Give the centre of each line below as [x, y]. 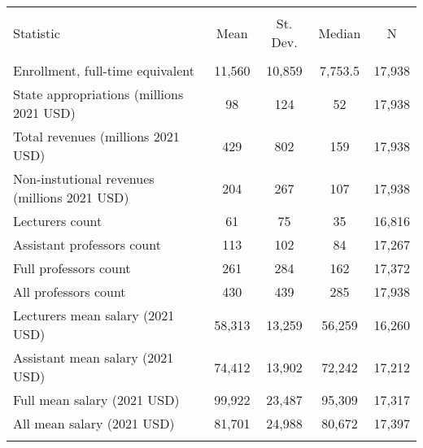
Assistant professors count [87, 244]
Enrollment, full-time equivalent [104, 70]
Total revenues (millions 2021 [96, 136]
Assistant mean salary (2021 [94, 357]
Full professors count [72, 268]
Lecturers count [58, 221]
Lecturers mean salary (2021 [94, 315]
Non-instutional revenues [84, 178]
